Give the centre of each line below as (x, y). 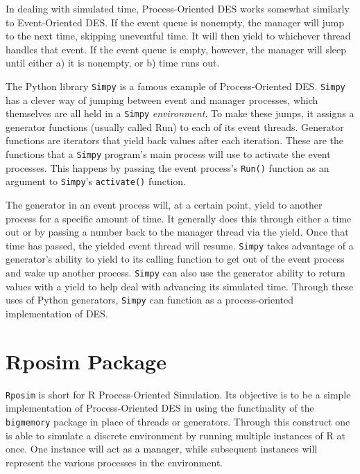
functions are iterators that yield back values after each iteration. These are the (175, 140)
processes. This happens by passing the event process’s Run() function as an (168, 167)
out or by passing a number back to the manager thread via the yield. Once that (177, 232)
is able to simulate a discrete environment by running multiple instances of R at (175, 435)
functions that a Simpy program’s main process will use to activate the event (168, 154)
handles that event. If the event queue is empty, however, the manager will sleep (176, 49)
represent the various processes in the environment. (114, 462)
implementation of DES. (57, 313)
